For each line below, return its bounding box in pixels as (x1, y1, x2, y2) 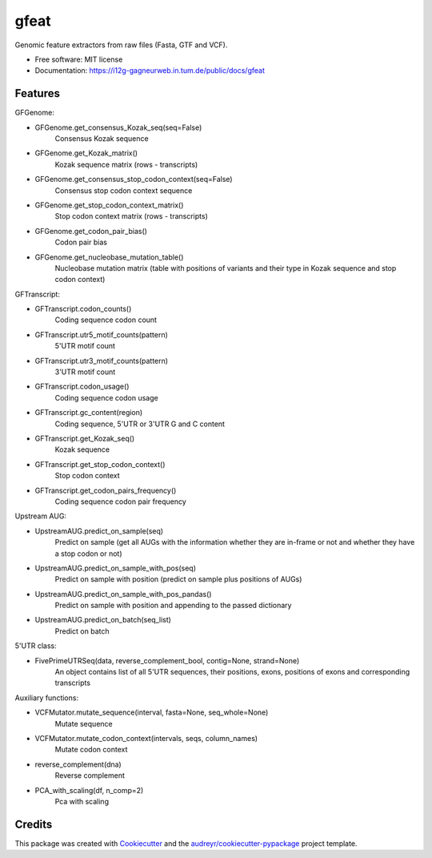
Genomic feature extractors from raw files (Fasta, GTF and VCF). (14, 40, 228, 50)
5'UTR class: (14, 641, 57, 651)
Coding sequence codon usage (54, 393, 159, 402)
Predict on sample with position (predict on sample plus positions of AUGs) (54, 574, 302, 584)
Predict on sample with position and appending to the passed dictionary (54, 601, 292, 610)
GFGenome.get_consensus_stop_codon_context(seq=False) (34, 175, 233, 184)
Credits (14, 817, 53, 831)
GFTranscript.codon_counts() (34, 304, 132, 314)
